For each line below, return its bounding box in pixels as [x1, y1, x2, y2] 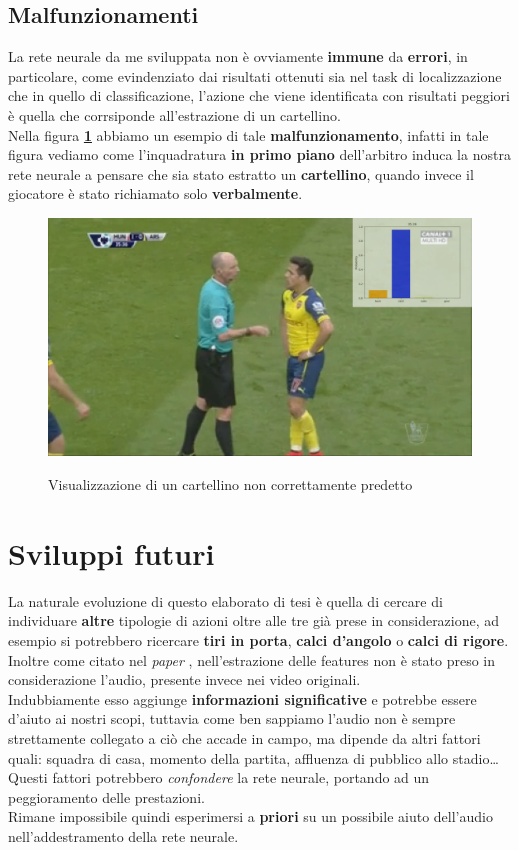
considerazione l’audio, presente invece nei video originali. [8, 669, 361, 690]
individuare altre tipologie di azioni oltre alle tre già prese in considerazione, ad [8, 610, 500, 631]
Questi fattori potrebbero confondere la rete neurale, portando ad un [8, 767, 430, 788]
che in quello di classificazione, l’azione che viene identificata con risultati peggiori [8, 85, 510, 106]
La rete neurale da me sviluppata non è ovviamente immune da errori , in [8, 46, 468, 67]
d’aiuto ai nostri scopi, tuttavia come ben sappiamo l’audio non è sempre [8, 708, 456, 729]
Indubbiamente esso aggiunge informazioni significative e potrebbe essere [8, 688, 477, 709]
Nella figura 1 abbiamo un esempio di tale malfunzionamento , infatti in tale [8, 124, 489, 145]
